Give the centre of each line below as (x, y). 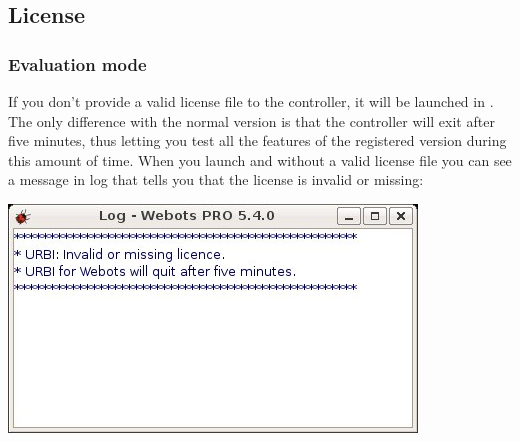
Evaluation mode (77, 63)
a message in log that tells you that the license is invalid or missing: (216, 179)
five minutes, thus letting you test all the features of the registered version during (257, 140)
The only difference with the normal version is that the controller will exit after (251, 120)
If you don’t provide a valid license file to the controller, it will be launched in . (251, 101)
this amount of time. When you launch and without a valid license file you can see (260, 159)
